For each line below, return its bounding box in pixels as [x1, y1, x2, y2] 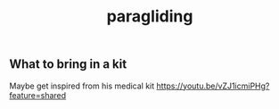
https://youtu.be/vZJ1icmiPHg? [156, 80, 270, 91]
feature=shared [9, 89, 67, 100]
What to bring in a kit [9, 56, 127, 72]
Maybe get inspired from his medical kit [9, 80, 155, 91]
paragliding [106, 6, 193, 27]
